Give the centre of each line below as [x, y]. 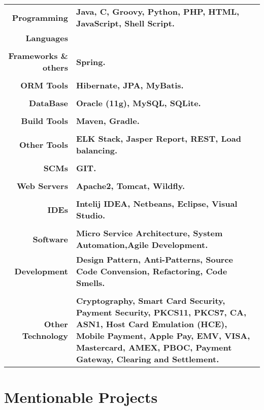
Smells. [90, 283]
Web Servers [42, 186]
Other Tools [44, 144]
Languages [47, 38]
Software [50, 239]
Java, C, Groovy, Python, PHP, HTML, [158, 11]
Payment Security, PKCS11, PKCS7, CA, [161, 312]
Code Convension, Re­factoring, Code [152, 271]
